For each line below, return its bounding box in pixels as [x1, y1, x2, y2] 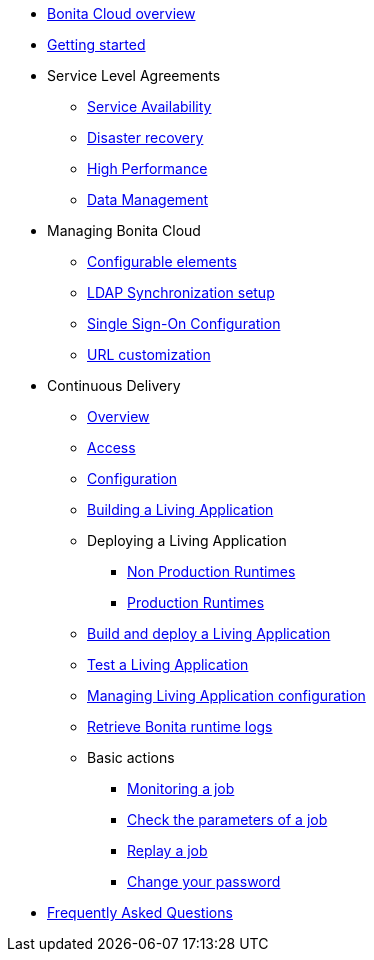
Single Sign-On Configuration [87, 315, 281, 332]
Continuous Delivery [47, 377, 181, 394]
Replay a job [127, 842, 208, 859]
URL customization [87, 346, 211, 363]
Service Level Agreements [47, 67, 221, 84]
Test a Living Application [87, 656, 249, 673]
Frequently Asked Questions [47, 904, 233, 921]
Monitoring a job [127, 780, 235, 797]
